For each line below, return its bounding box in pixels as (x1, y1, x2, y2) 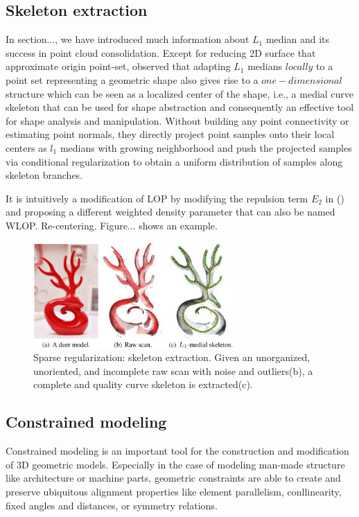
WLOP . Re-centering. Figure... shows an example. (6, 218, 218, 232)
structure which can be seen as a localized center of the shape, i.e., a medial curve (6, 86, 354, 100)
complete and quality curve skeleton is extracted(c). (33, 377, 253, 392)
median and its (265, 32, 329, 46)
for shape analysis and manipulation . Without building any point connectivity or (6, 113, 349, 128)
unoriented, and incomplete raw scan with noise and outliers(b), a (33, 363, 313, 378)
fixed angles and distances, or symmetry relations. (6, 498, 218, 512)
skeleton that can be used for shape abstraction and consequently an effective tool (6, 100, 354, 114)
